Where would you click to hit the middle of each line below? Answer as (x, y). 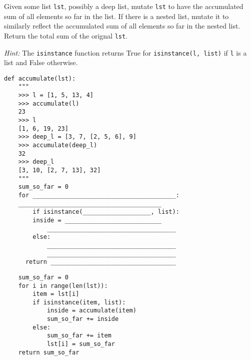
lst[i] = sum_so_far (81, 344)
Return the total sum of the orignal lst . (66, 35)
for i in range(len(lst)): (63, 286)
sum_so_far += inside (83, 319)
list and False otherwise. (41, 62)
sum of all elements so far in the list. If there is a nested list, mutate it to (116, 16)
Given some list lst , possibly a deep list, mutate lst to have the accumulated (124, 6)
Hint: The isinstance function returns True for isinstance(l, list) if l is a (125, 52)
